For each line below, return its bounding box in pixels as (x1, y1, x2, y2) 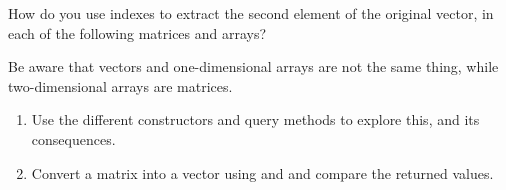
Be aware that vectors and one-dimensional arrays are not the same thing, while (8, 56, 499, 77)
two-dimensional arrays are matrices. (8, 75, 233, 96)
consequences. (31, 128, 116, 149)
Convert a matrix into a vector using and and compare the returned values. (31, 162, 494, 183)
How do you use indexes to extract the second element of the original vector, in (8, 3, 494, 23)
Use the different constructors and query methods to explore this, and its (31, 109, 480, 130)
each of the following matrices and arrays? (8, 22, 267, 43)
